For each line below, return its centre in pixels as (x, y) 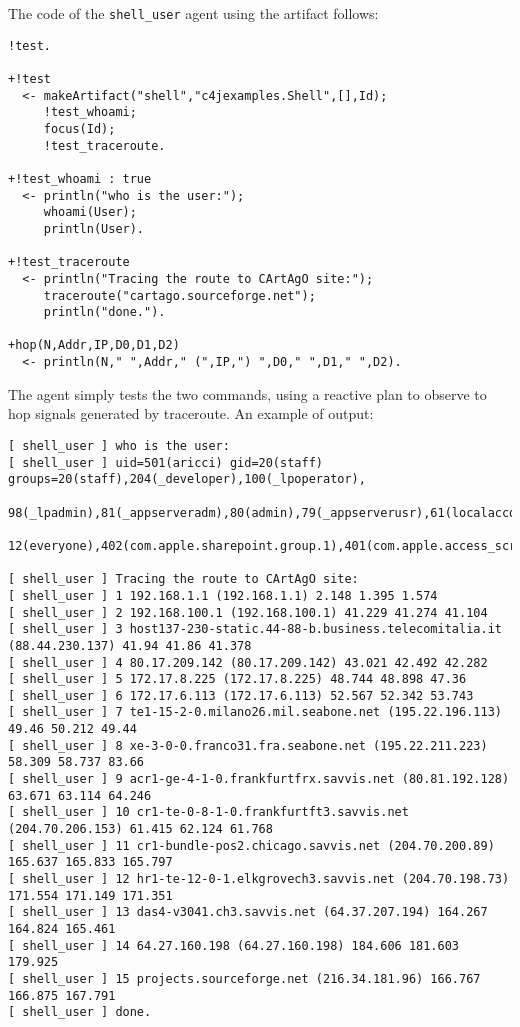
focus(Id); (79, 128)
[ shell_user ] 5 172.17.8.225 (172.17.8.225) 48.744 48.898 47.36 (237, 679)
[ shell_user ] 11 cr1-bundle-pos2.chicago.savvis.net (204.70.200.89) (251, 845)
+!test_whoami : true (80, 178)
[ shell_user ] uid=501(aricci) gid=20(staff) (165, 462)
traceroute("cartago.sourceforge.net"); (179, 295)
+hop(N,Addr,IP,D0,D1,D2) (94, 345)
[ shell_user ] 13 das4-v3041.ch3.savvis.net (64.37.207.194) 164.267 (248, 912)
